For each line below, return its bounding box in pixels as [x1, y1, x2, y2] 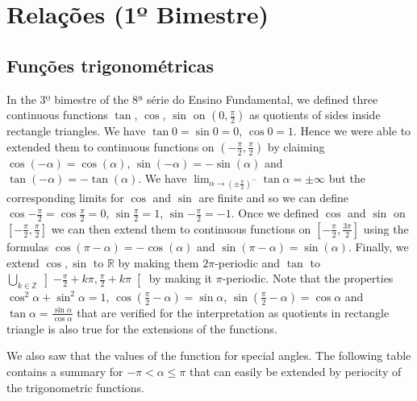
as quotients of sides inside [249, 106, 381, 123]
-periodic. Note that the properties [222, 270, 394, 287]
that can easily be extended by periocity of [189, 362, 402, 379]
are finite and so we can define [198, 188, 349, 205]
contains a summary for [6, 362, 123, 379]
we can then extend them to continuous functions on [51, 220, 311, 237]
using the [363, 220, 409, 237]
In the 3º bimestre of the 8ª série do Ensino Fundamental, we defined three [6, 90, 378, 107]
